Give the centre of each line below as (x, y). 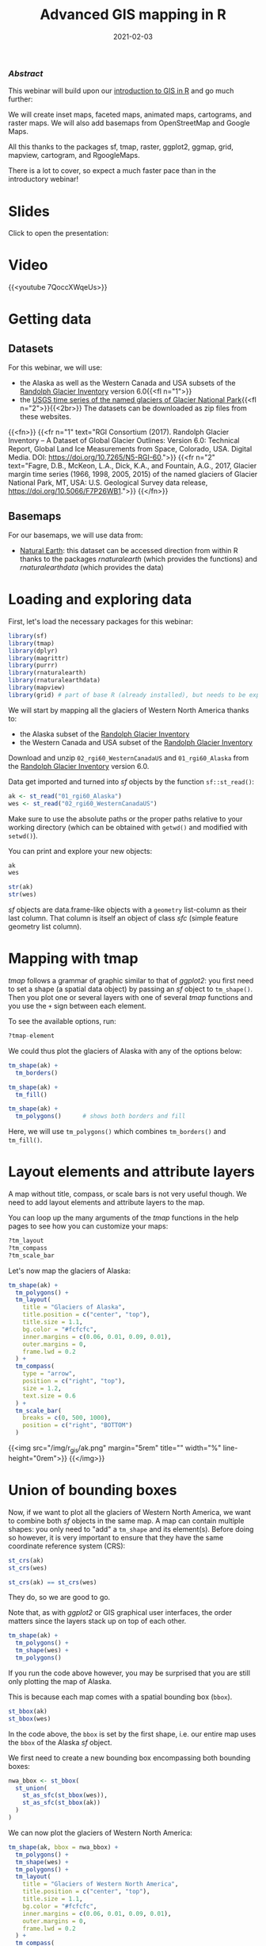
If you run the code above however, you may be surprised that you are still (129, 1673)
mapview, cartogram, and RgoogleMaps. (74, 156)
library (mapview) (37, 688)
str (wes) (23, 894)
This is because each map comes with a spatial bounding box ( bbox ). (120, 1697)
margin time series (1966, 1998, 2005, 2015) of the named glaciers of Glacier (133, 475)
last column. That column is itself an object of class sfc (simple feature (123, 918)
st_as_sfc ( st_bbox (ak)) (62, 1803)
